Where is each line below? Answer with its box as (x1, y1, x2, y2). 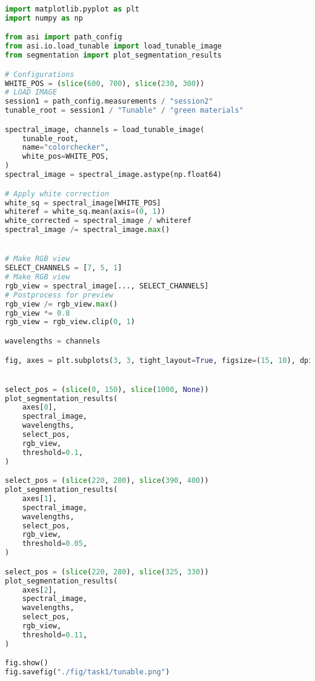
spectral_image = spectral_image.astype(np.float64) (5, 170, 222, 179)
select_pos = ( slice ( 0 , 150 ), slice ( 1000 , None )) (5, 385, 209, 394)
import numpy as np (5, 13, 83, 22)
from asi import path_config (5, 33, 122, 42)
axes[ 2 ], (22, 585, 57, 594)
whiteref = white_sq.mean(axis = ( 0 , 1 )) (5, 207, 165, 216)
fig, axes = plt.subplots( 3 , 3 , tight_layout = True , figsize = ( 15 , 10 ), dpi (5, 356, 313, 365)
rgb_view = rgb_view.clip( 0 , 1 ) (5, 317, 135, 327)
